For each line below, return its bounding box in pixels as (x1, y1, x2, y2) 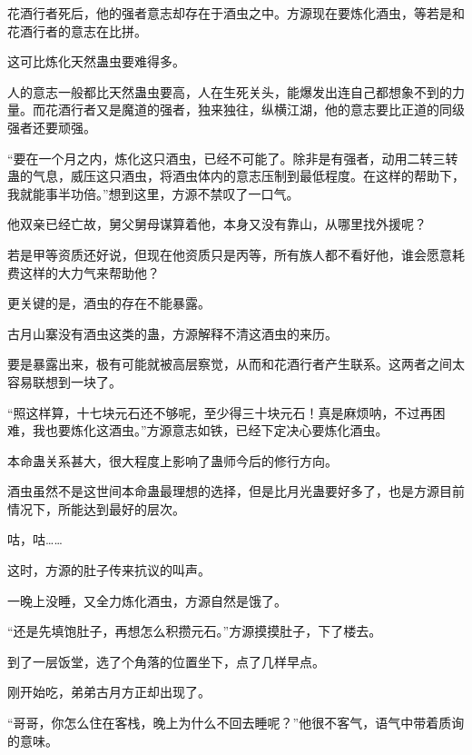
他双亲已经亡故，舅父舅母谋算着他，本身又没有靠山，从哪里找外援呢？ (7, 214, 427, 233)
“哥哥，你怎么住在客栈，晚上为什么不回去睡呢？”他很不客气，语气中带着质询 (7, 713, 465, 732)
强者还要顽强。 (7, 117, 96, 136)
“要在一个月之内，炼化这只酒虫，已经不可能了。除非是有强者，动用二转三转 (7, 148, 458, 167)
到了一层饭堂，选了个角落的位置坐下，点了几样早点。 (7, 651, 325, 671)
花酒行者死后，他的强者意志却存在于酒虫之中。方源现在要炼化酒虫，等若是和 (7, 4, 465, 22)
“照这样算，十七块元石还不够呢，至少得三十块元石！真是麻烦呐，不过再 (7, 402, 433, 422)
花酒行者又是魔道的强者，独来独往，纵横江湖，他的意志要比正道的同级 (44, 100, 465, 119)
